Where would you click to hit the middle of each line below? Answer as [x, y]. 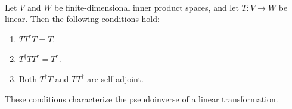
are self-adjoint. [115, 78]
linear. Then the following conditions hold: [82, 19]
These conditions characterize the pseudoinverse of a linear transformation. [142, 99]
